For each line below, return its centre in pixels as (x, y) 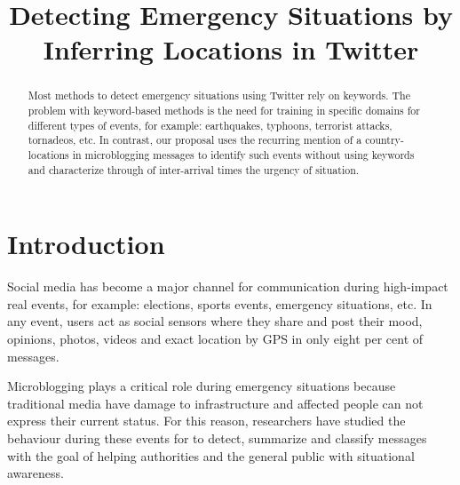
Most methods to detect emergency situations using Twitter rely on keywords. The (219, 95)
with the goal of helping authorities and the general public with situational (211, 455)
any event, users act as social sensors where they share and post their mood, (215, 321)
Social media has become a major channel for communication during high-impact (228, 286)
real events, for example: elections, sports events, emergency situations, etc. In (220, 303)
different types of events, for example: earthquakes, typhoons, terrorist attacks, (210, 125)
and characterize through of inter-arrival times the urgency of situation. (194, 169)
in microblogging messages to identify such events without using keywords (243, 154)
